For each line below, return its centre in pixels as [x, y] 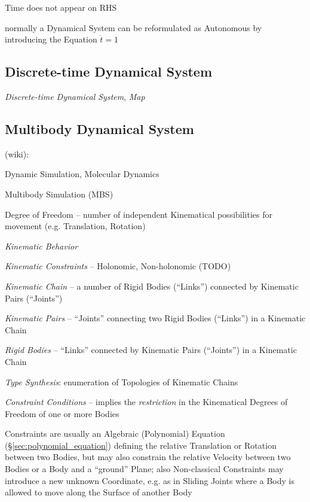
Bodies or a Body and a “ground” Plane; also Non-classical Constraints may [144, 469]
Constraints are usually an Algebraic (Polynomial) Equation [115, 433]
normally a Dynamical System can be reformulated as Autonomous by [133, 27]
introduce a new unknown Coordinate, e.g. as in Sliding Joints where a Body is [150, 480]
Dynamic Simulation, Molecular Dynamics [82, 174]
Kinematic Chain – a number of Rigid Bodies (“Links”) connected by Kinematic [152, 286]
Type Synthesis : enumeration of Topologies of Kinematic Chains [122, 381]
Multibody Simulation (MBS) [59, 194]
